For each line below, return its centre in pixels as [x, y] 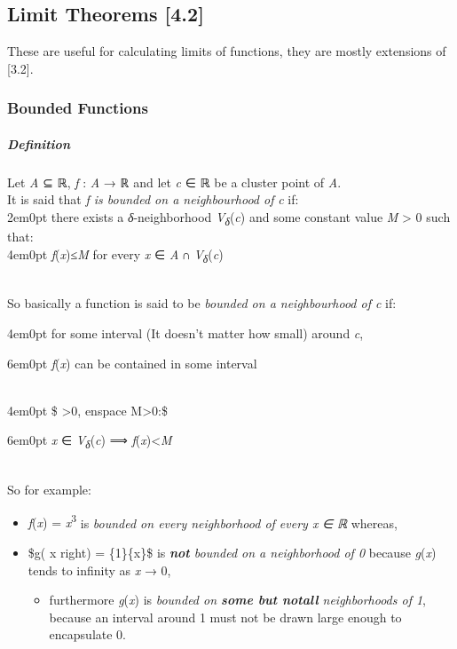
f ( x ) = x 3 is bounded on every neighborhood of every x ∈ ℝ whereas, [213, 521]
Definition [39, 143]
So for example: [49, 490]
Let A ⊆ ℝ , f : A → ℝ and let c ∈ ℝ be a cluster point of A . [174, 182]
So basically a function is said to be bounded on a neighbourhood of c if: [202, 303]
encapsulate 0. [88, 634]
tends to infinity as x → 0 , [99, 570]
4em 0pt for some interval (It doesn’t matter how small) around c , [185, 333]
